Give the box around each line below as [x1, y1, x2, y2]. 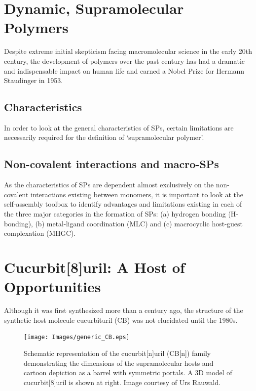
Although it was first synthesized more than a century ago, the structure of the [4, 305, 243, 315]
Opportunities [4, 276, 101, 297]
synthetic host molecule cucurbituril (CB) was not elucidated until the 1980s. [4, 314, 238, 325]
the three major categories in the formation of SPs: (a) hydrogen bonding [4, 209, 226, 219]
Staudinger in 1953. [4, 75, 63, 86]
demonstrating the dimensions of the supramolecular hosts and [24, 357, 214, 368]
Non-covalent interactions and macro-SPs [4, 156, 219, 172]
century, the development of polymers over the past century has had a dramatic [4, 55, 245, 66]
